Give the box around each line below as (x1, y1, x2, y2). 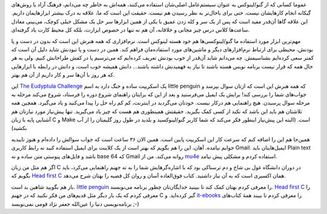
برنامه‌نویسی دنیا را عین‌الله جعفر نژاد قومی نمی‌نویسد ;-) (11, 200, 139, 207)
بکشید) (11, 125, 27, 132)
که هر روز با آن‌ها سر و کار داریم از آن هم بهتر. (11, 71, 115, 79)
